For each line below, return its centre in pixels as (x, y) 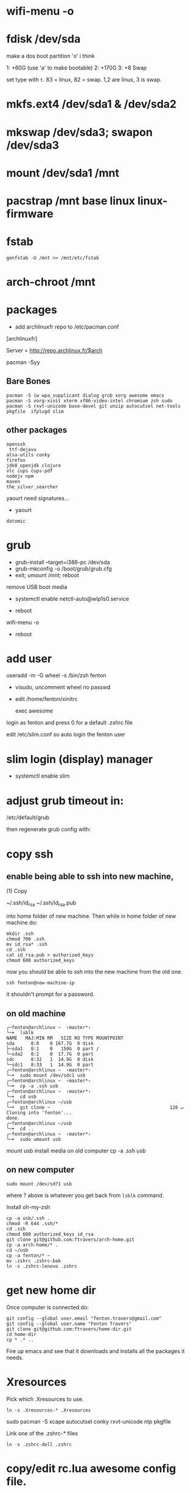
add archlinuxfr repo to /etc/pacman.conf (67, 327)
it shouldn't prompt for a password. (50, 994)
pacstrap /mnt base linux (71, 201)
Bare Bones (28, 381)
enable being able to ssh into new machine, (90, 876)
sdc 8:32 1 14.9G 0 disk (50, 1059)
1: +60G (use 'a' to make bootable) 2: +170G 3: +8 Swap (77, 68)
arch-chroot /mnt (51, 282)
